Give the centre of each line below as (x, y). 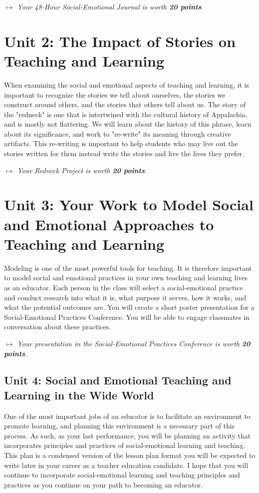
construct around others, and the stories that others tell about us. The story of (125, 104)
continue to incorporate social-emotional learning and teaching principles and (122, 475)
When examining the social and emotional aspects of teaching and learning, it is (127, 84)
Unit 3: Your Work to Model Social (129, 204)
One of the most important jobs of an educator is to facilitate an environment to (127, 416)
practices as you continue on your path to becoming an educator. (104, 484)
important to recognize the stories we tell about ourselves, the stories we (115, 94)
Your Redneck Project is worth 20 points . (82, 170)
